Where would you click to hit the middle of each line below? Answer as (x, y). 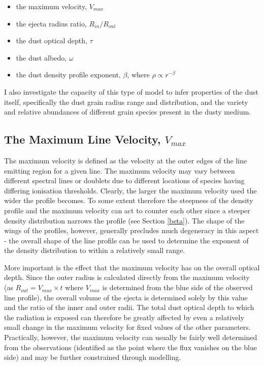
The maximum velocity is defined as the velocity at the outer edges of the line (126, 160)
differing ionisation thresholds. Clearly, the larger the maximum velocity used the (130, 190)
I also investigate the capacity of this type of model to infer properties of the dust (131, 91)
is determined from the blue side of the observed (177, 287)
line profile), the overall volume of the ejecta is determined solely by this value (126, 297)
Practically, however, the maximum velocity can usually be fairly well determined (131, 337)
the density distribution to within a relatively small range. (95, 250)
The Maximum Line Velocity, (82, 139)
